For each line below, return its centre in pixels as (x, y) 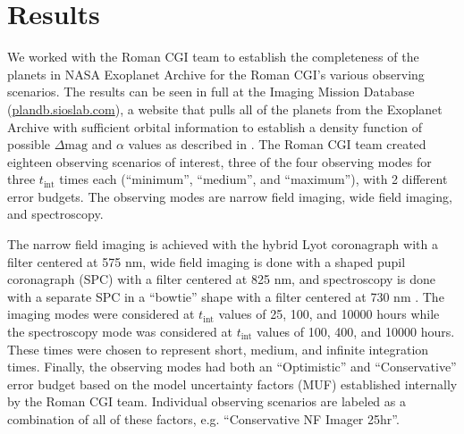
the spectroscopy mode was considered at (120, 332)
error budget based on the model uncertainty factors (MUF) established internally (232, 384)
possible (29, 144)
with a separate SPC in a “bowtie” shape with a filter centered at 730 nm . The (226, 296)
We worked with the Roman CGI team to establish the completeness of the (213, 57)
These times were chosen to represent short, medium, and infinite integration (218, 349)
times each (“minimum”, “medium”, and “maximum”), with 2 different (253, 179)
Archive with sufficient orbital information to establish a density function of (215, 126)
